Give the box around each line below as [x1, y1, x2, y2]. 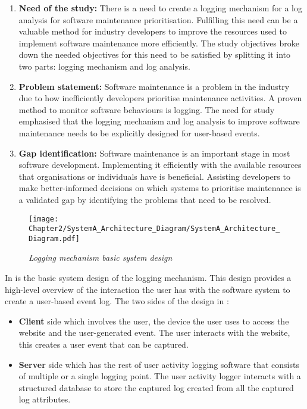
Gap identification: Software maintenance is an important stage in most [18, 146, 290, 159]
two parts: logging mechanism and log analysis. [18, 60, 190, 72]
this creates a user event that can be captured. [18, 338, 189, 351]
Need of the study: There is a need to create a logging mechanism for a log [18, 2, 302, 14]
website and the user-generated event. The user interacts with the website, [18, 326, 290, 339]
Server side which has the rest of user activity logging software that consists [18, 358, 299, 370]
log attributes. [18, 393, 71, 405]
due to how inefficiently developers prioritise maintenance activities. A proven [18, 92, 302, 104]
